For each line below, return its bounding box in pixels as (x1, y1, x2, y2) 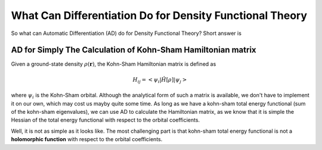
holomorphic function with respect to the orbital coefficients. (11, 136, 163, 143)
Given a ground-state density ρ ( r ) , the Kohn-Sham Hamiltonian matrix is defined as (11, 60, 216, 68)
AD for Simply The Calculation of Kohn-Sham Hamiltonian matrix (11, 45, 256, 55)
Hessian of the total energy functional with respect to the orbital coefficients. (11, 116, 200, 124)
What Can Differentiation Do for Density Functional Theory (11, 9, 307, 22)
